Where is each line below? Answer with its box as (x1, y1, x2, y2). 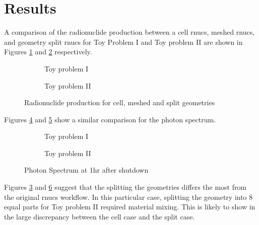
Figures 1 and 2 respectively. (4, 46, 92, 57)
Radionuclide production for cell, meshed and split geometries (24, 97, 215, 108)
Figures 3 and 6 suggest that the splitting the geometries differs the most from (4, 182, 247, 192)
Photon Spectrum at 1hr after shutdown (24, 165, 149, 175)
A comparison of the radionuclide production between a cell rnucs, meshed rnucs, (4, 27, 255, 37)
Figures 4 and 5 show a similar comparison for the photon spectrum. (4, 114, 216, 124)
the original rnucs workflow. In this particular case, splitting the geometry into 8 (4, 191, 253, 202)
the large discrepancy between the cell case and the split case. (4, 211, 195, 221)
